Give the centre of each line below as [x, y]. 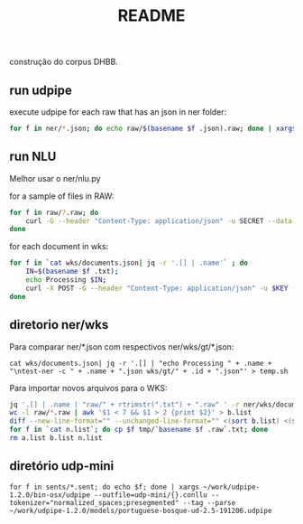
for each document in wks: [59, 247]
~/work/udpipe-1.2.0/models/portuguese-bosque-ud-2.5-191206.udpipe [141, 510]
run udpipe [41, 90]
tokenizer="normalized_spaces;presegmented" [94, 502]
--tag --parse [209, 502]
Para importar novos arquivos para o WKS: [88, 388]
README [151, 16]
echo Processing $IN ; [66, 280]
